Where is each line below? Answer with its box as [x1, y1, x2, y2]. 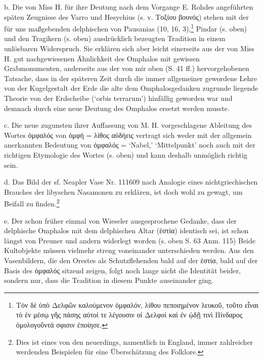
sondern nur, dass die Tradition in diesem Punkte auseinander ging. [4, 275, 214, 285]
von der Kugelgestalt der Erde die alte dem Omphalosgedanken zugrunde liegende [4, 83, 258, 93]
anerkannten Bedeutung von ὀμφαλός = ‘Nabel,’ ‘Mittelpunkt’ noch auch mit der [4, 139, 255, 150]
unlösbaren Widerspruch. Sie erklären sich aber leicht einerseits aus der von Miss [4, 43, 254, 54]
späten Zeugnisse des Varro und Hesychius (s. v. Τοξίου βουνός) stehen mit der [4, 11, 249, 22]
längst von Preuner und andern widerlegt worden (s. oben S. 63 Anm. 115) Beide [4, 235, 255, 245]
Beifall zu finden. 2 [4, 197, 60, 208]
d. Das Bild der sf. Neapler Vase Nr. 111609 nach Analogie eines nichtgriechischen [4, 176, 258, 187]
